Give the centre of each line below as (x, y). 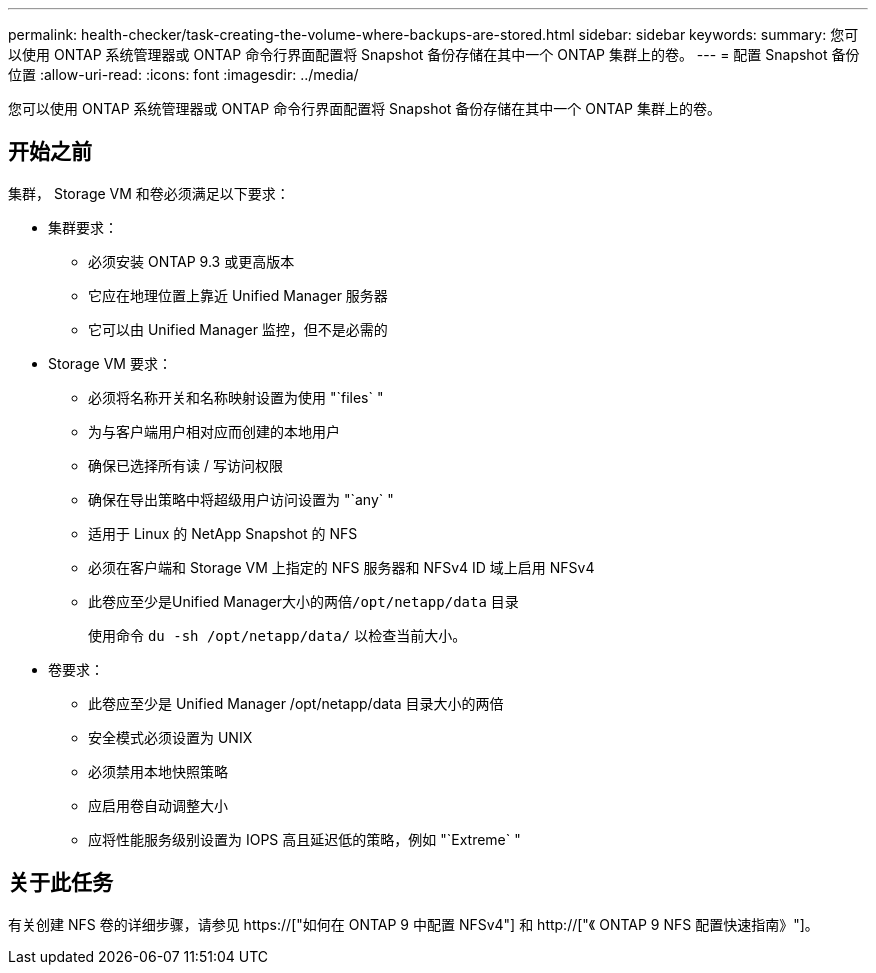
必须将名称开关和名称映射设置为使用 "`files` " (236, 397)
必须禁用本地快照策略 (158, 771)
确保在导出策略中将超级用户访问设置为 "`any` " (241, 499)
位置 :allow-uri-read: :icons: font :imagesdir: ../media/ (183, 74)
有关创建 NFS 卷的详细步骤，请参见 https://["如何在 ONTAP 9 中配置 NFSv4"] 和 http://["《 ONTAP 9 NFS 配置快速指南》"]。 (413, 924)
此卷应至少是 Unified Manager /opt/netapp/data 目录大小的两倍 (296, 703)
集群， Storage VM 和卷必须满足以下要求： (149, 193)
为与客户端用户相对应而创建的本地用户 (214, 431)
